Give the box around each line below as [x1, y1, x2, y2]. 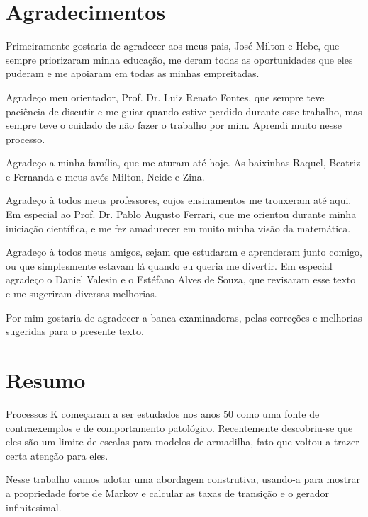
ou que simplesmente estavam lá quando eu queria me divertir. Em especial [6, 258, 333, 273]
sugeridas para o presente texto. [6, 324, 144, 339]
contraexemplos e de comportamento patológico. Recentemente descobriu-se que [6, 420, 353, 435]
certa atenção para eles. [6, 448, 108, 462]
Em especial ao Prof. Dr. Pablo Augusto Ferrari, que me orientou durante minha [6, 207, 357, 222]
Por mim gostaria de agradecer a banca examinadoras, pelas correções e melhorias [6, 309, 362, 324]
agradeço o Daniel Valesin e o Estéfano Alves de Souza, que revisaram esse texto [6, 272, 356, 287]
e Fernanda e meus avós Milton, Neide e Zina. [6, 169, 205, 183]
